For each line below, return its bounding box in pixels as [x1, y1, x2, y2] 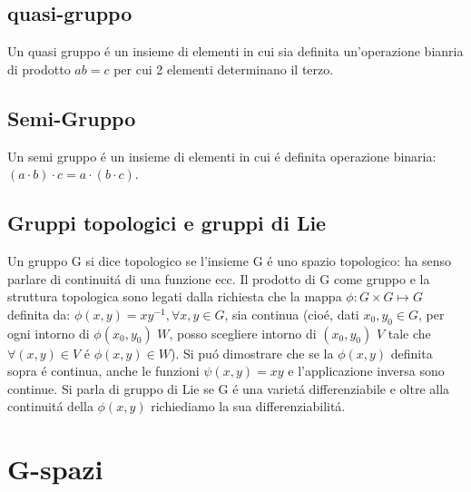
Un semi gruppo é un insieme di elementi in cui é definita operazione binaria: [7, 146, 437, 165]
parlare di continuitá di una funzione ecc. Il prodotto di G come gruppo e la [7, 269, 430, 288]
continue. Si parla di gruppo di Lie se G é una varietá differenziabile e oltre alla [7, 379, 450, 398]
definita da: [7, 304, 71, 323]
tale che [388, 323, 431, 342]
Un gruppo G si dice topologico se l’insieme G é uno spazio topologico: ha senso [7, 251, 452, 270]
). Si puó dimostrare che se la [171, 343, 334, 362]
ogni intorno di [7, 323, 90, 342]
